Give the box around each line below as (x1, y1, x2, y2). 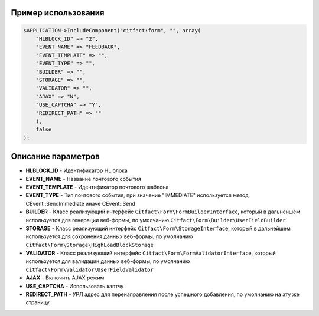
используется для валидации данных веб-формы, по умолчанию (25, 258, 190, 265)
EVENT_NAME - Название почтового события (25, 175, 141, 182)
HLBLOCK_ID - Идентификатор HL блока (25, 167, 128, 174)
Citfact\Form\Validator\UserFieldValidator (25, 266, 154, 273)
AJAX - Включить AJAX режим (25, 274, 105, 281)
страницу (25, 299, 50, 306)
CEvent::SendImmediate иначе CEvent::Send (25, 200, 135, 207)
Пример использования (11, 8, 105, 18)
